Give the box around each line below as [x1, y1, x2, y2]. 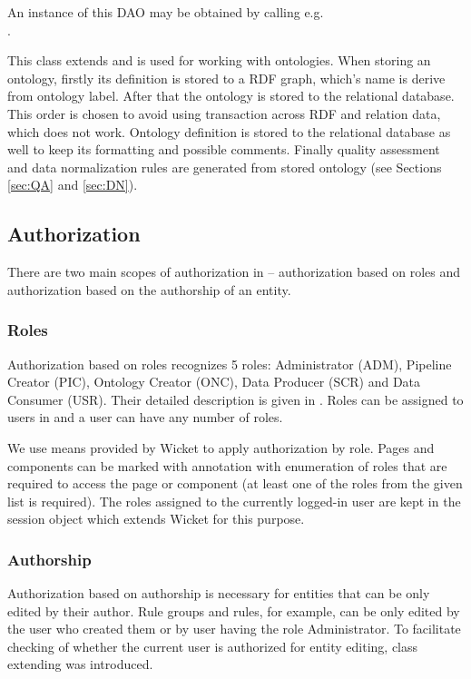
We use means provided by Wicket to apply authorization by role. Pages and [7, 438, 435, 457]
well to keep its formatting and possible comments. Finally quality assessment [7, 140, 440, 159]
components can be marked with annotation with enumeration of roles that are [7, 456, 447, 475]
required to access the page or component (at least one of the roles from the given [7, 474, 463, 493]
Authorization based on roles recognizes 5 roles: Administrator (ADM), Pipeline [7, 354, 452, 373]
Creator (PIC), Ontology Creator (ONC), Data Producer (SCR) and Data [7, 372, 421, 391]
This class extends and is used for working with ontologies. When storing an [7, 51, 431, 70]
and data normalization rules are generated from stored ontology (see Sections [7, 157, 442, 176]
